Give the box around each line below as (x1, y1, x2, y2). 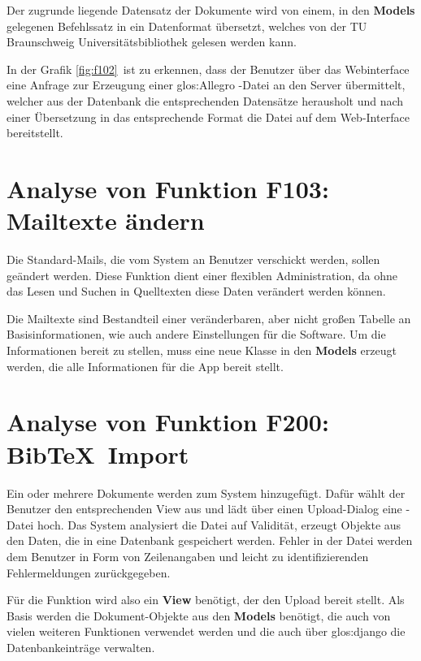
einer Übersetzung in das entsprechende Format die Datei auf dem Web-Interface (7, 108, 410, 125)
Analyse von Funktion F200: (7, 405, 329, 439)
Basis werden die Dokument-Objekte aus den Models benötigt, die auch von (7, 607, 391, 624)
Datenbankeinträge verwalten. (7, 638, 155, 655)
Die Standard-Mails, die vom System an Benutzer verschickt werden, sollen (7, 251, 380, 268)
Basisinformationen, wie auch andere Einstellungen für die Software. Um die (7, 326, 386, 343)
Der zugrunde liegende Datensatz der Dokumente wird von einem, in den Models (7, 2, 415, 18)
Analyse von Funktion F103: (7, 171, 329, 205)
